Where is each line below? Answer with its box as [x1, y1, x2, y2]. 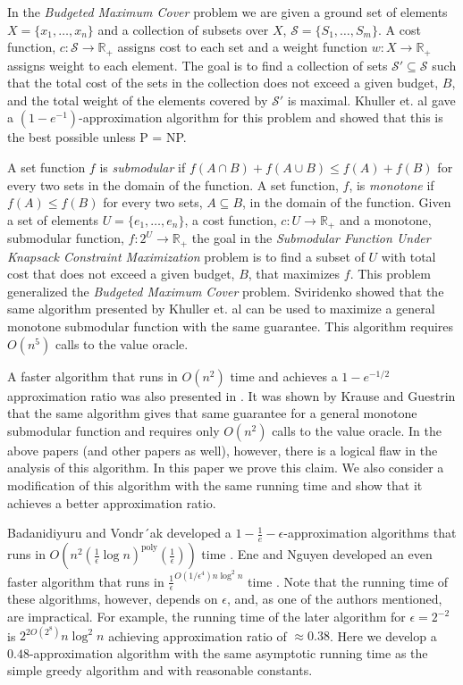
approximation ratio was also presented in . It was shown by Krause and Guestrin [7, 386, 456, 405]
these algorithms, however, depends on [7, 589, 218, 608]
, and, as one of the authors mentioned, [226, 589, 442, 608]
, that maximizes [248, 264, 341, 283]
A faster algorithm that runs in [7, 366, 178, 385]
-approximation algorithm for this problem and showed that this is [79, 108, 443, 127]
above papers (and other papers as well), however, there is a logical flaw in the [7, 440, 438, 459]
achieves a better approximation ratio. [7, 493, 216, 512]
